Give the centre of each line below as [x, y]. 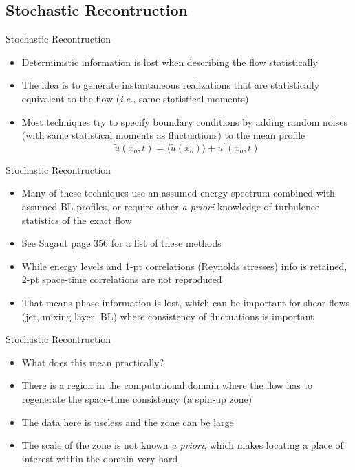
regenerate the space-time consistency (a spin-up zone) [137, 398]
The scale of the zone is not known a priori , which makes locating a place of [182, 445]
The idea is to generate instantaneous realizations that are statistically [171, 85]
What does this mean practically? [93, 362]
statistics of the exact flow [77, 220]
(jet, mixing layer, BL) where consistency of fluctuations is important [168, 316]
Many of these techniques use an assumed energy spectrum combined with [178, 193]
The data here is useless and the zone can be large [128, 422]
